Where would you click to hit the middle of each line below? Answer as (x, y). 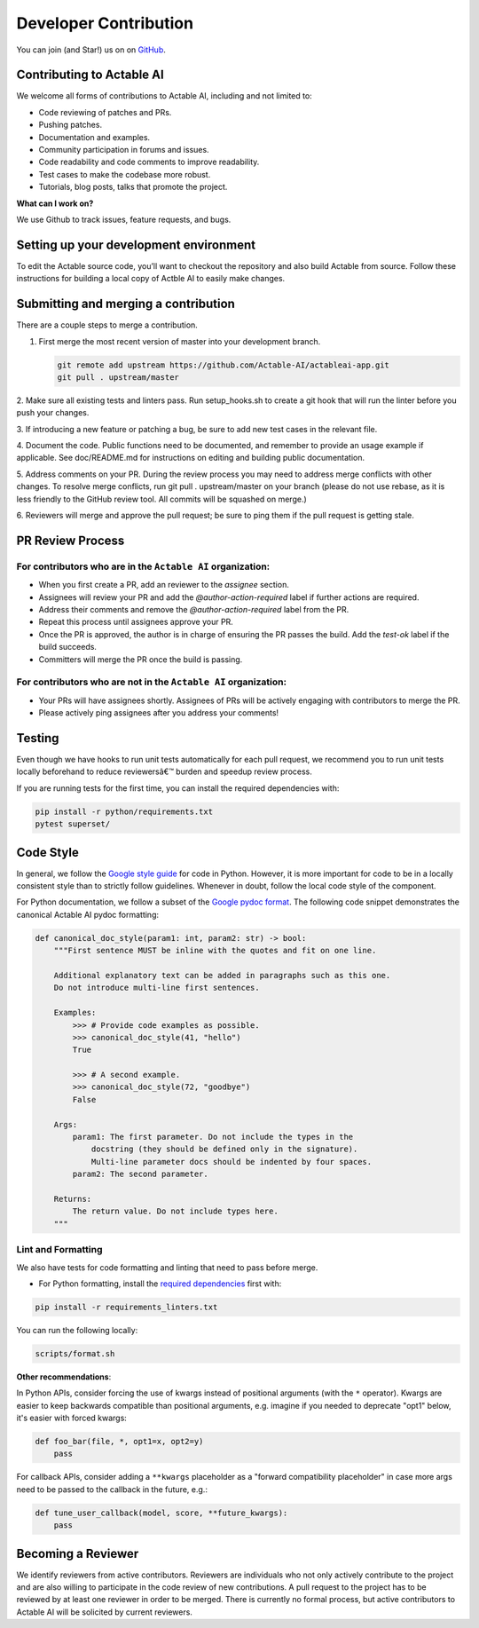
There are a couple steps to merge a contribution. (107, 325)
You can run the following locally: (77, 1330)
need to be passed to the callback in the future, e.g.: (112, 1489)
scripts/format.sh (75, 1353)
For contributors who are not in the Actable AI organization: (152, 682)
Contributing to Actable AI (90, 75)
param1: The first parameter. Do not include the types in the (213, 1137)
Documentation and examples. (94, 137)
